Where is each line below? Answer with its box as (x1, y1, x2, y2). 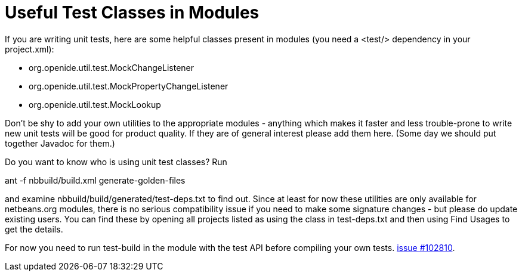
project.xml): (5, 44, 54, 54)
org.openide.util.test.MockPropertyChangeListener (29, 80, 228, 91)
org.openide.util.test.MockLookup (29, 99, 161, 110)
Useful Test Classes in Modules (5, 2, 260, 23)
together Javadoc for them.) (5, 138, 115, 148)
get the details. (5, 224, 63, 234)
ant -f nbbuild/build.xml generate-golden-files (5, 175, 186, 185)
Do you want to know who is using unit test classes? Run (5, 156, 227, 167)
